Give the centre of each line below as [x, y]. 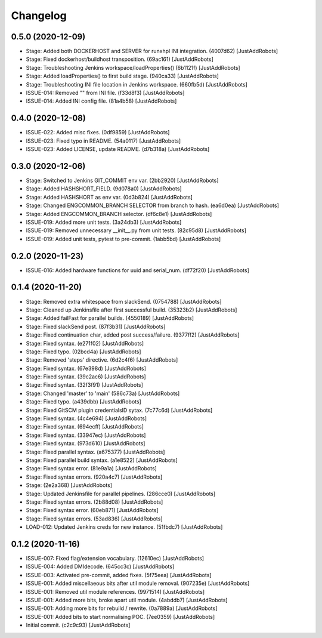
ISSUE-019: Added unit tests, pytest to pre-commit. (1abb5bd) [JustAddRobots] [123, 239]
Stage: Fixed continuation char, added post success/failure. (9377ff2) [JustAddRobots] [133, 335]
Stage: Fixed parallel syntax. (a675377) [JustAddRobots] [95, 452]
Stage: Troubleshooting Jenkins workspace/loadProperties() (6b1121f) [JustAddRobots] [133, 67]
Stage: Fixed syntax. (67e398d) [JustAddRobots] [86, 368]
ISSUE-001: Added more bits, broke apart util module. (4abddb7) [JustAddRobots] [127, 600]
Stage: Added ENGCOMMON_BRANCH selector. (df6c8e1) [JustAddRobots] [119, 214]
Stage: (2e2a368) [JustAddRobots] [69, 485]
